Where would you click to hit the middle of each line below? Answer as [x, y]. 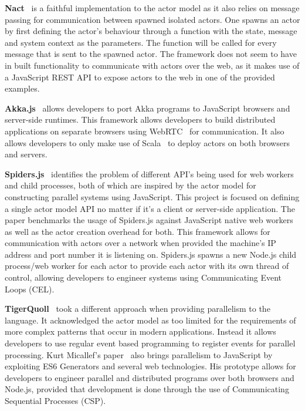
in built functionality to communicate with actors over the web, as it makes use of [152, 65]
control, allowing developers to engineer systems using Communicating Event [143, 277]
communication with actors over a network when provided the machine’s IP [140, 243]
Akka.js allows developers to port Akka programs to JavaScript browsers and [148, 108]
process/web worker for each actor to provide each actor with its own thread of [147, 266]
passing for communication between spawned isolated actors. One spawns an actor [152, 19]
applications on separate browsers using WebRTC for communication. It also [145, 131]
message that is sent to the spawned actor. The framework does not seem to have [151, 54]
